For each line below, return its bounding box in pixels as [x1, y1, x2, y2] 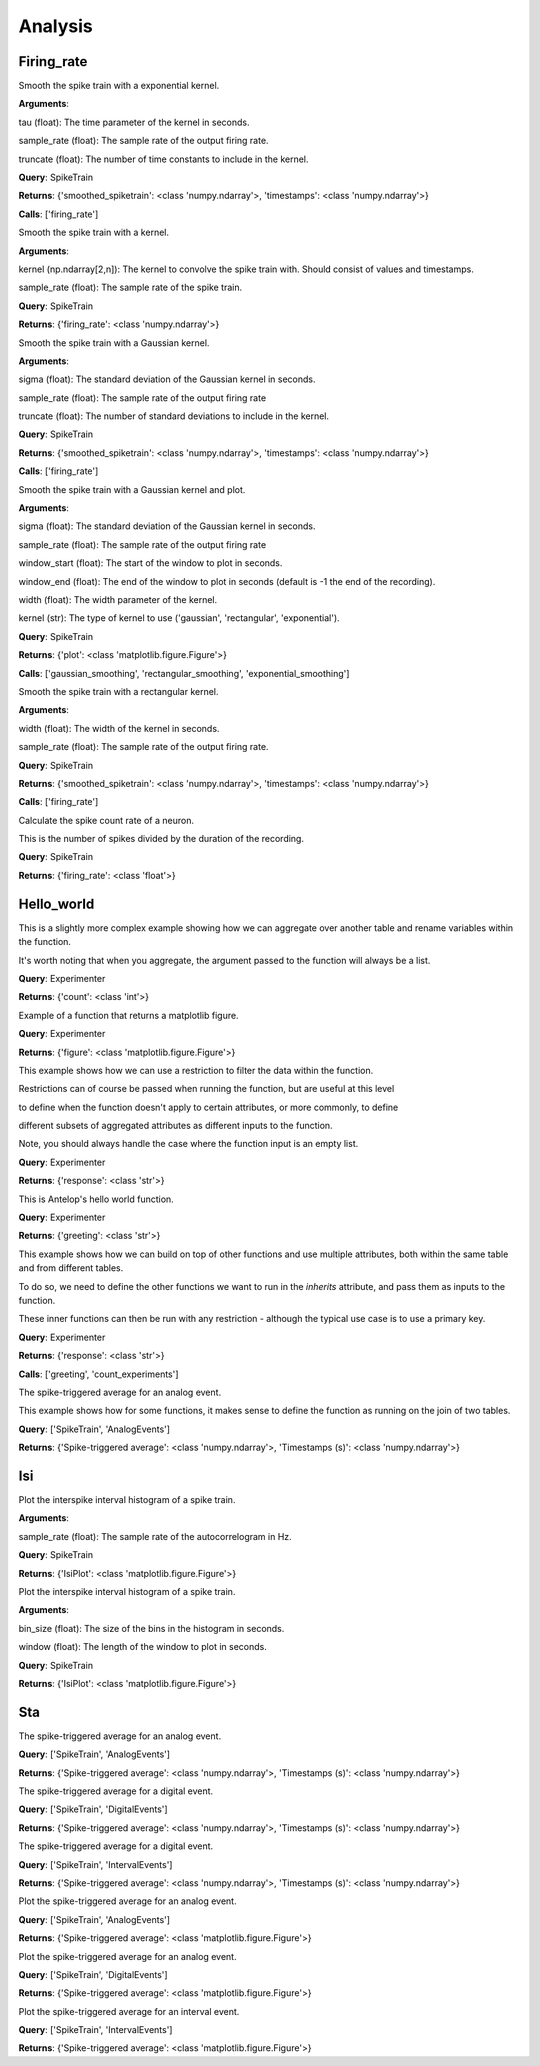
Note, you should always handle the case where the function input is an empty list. [18, 1138, 359, 1150]
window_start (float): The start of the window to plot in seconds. [18, 557, 283, 569]
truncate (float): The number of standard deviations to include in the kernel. [18, 410, 330, 422]
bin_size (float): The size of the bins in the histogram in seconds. [18, 1622, 285, 1634]
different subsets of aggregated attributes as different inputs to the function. [18, 1120, 334, 1132]
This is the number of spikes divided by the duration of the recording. [18, 833, 305, 845]
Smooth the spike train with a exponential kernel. [18, 80, 220, 92]
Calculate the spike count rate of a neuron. [18, 814, 195, 826]
